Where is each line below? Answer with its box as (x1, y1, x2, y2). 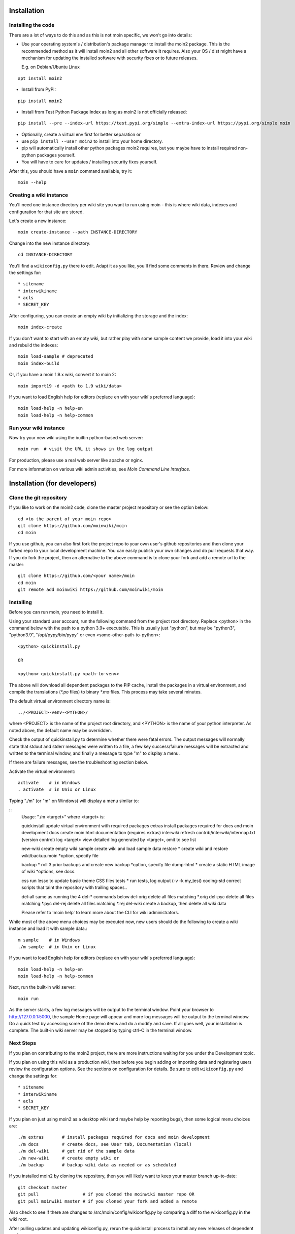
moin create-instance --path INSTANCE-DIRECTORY (18, 230, 137, 235)
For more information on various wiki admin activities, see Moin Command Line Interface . (9, 466, 191, 472)
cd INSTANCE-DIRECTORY (18, 252, 73, 258)
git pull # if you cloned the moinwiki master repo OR (18, 1192, 195, 1197)
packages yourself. (36, 152, 76, 158)
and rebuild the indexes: (9, 342, 58, 348)
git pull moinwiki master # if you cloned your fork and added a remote (18, 1198, 197, 1204)
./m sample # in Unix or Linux (18, 944, 96, 950)
